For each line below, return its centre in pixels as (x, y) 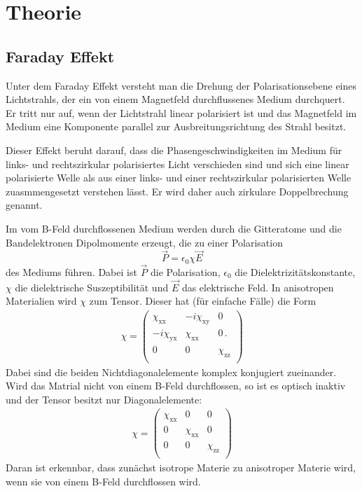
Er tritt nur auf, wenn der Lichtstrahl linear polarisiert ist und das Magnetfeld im (181, 112)
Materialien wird (41, 301)
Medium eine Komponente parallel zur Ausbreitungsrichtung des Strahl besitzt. (176, 126)
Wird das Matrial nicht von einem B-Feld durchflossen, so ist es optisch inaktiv (176, 386)
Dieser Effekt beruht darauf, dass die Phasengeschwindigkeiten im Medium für (174, 150)
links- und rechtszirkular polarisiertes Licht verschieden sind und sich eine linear (177, 164)
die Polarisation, (186, 272)
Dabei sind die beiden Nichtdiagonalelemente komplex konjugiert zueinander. (171, 372)
